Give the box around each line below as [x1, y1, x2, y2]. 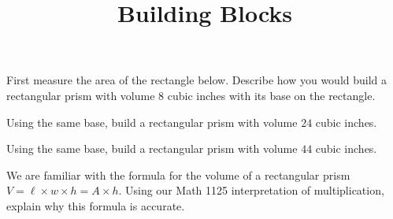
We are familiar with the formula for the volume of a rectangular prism [6, 166, 350, 183]
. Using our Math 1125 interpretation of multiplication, [118, 182, 384, 199]
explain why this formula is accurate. [6, 197, 185, 213]
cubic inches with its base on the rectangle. [167, 87, 376, 103]
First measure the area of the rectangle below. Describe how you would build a [6, 72, 387, 88]
